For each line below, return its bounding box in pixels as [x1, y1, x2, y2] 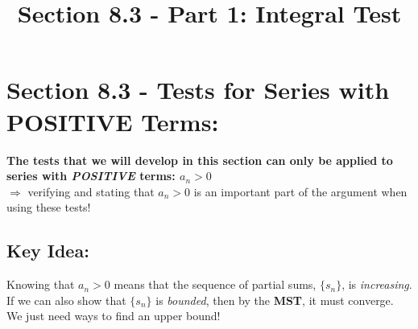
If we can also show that [6, 291, 126, 308]
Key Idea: [6, 238, 89, 263]
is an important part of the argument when [193, 183, 408, 199]
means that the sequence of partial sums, [114, 276, 317, 293]
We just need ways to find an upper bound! [6, 307, 221, 324]
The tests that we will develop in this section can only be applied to [6, 151, 393, 168]
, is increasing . [341, 276, 412, 293]
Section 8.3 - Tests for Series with [6, 73, 390, 106]
